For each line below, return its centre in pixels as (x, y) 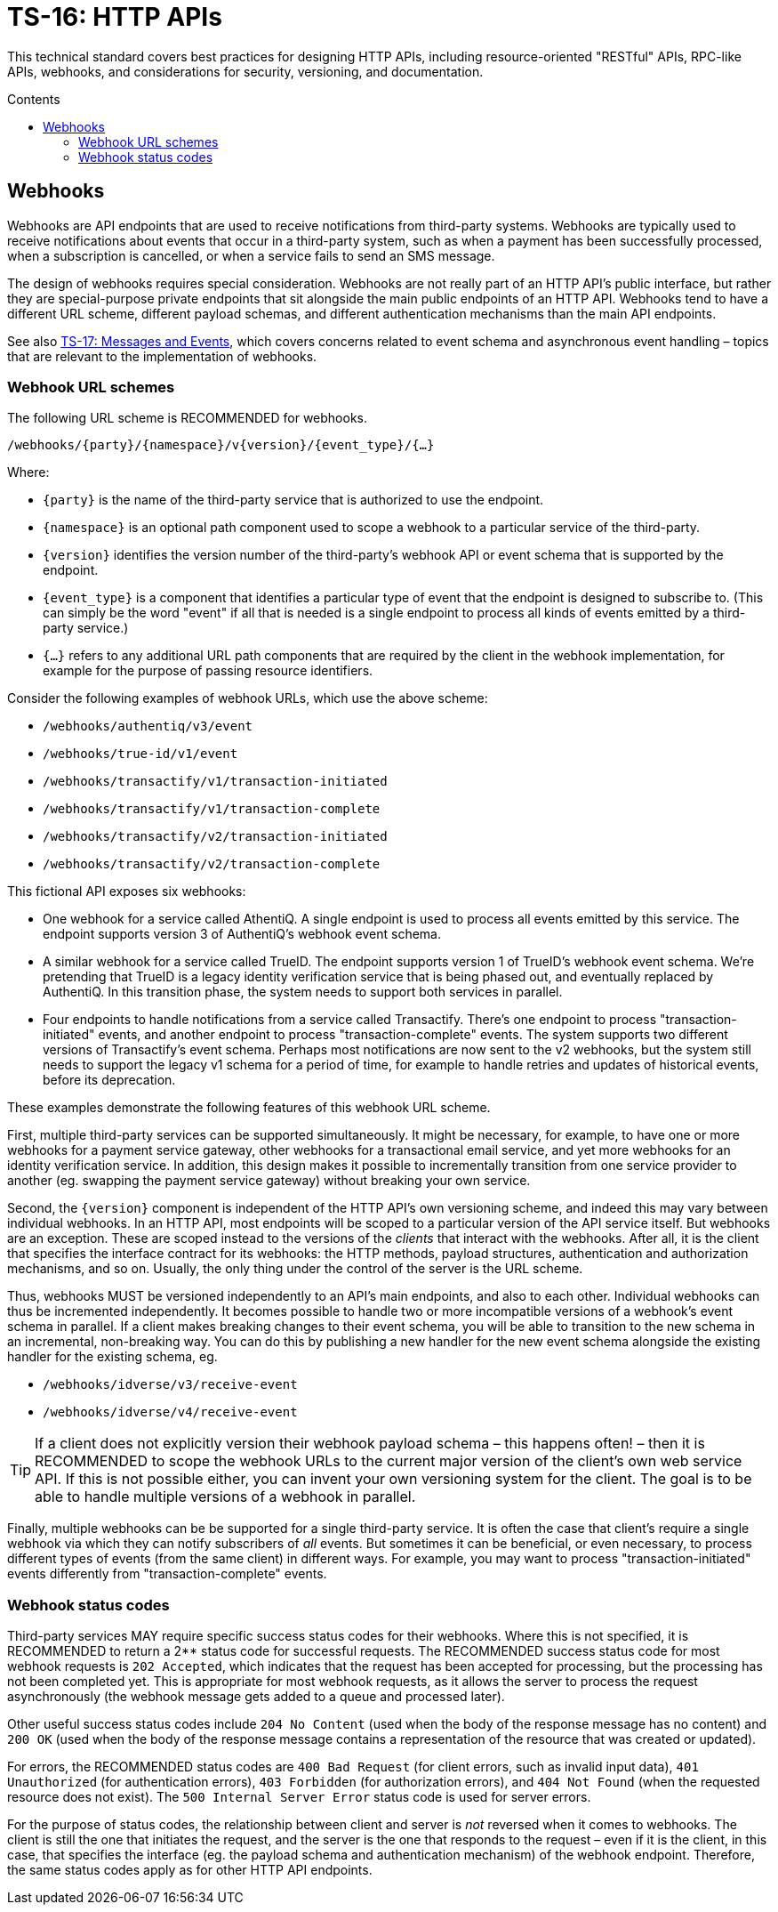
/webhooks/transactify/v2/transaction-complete (212, 864)
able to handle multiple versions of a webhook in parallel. (225, 1497)
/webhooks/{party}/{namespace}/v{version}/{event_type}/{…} (221, 445)
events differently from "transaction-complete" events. (167, 1574)
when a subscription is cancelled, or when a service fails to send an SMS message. (251, 255)
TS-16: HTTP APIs (115, 17)
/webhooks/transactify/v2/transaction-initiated (215, 837)
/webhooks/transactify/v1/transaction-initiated (215, 782)
